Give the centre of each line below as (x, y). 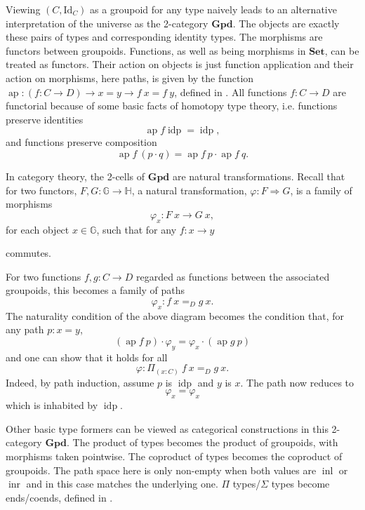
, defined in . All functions (231, 92)
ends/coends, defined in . (59, 497)
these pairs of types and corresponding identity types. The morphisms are (164, 37)
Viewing (23, 9)
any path (25, 329)
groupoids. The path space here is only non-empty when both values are (161, 470)
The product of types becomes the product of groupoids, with (205, 442)
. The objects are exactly (286, 23)
